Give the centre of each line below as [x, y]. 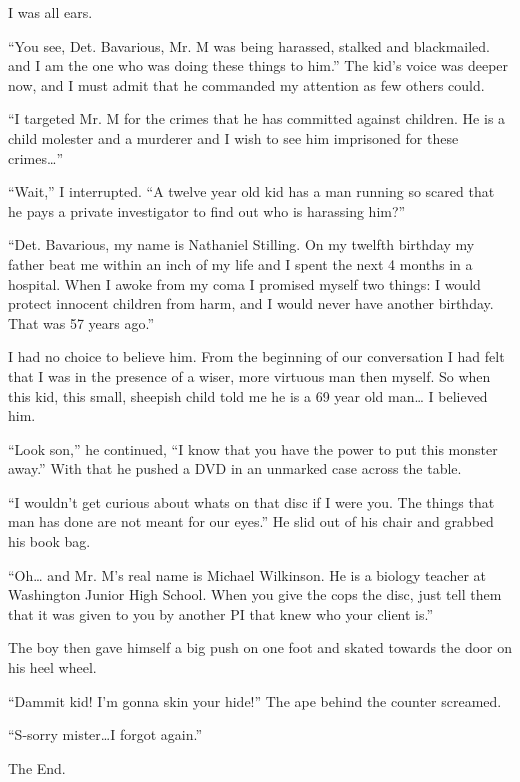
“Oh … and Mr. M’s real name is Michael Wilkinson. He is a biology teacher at [247, 574]
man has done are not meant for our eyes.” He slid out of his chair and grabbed [251, 521]
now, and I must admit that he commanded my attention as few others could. [246, 84]
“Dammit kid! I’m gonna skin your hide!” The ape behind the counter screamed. [255, 700]
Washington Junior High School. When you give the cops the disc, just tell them [255, 594]
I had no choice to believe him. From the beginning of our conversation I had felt [256, 356]
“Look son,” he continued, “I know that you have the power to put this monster [253, 448]
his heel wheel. [52, 667]
